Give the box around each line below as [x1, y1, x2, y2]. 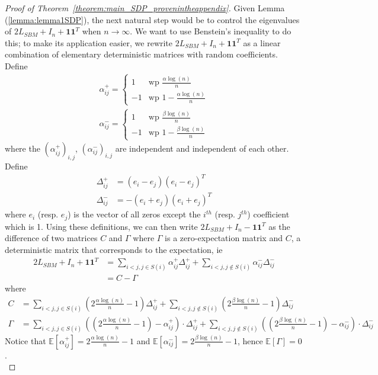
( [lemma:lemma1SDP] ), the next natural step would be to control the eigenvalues [5, 13, 300, 25]
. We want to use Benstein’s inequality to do [130, 25, 291, 37]
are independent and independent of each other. [115, 142, 289, 155]
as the [268, 220, 290, 232]
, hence [237, 334, 263, 347]
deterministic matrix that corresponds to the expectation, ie [5, 243, 223, 255]
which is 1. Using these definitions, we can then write [5, 220, 198, 232]
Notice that [5, 334, 46, 347]
